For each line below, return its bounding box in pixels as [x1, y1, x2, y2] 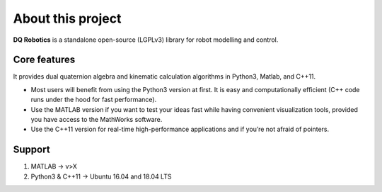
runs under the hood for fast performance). [30, 96, 157, 104]
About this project [13, 11, 122, 26]
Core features [13, 54, 76, 66]
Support [13, 144, 50, 156]
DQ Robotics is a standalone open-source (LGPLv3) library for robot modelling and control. [13, 35, 279, 44]
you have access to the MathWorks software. [30, 115, 163, 124]
